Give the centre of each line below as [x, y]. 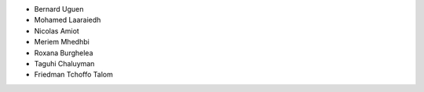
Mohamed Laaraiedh [68, 20]
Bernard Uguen [59, 9]
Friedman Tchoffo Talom [73, 75]
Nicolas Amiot [57, 30]
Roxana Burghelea [64, 53]
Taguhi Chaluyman [64, 63]
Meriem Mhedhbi [62, 42]
